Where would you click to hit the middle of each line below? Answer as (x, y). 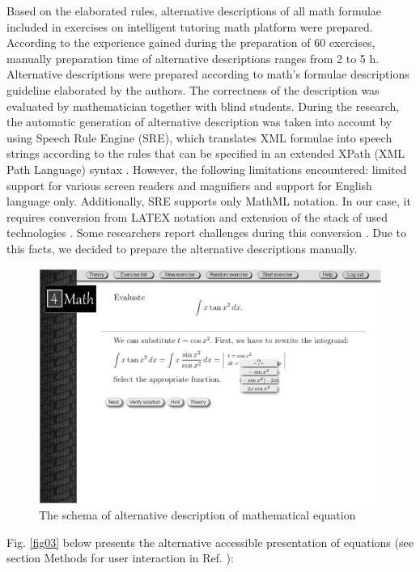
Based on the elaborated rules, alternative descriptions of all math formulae (194, 11)
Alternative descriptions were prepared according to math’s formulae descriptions (208, 74)
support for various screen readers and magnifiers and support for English (189, 185)
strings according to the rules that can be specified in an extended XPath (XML (206, 153)
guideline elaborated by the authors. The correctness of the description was (193, 89)
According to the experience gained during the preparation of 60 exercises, (191, 42)
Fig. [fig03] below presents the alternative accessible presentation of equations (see (210, 542)
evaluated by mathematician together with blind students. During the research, (203, 106)
